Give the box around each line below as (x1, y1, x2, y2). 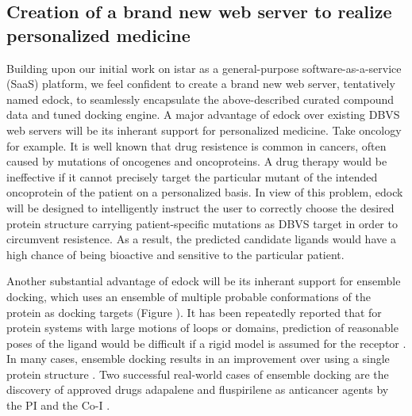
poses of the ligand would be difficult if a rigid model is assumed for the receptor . (6, 334, 406, 351)
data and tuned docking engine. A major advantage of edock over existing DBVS (6, 106, 400, 123)
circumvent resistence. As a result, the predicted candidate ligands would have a (6, 231, 396, 247)
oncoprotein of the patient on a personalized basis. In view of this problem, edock (6, 184, 403, 200)
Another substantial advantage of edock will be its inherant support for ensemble (6, 273, 401, 289)
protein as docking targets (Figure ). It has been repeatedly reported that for (6, 303, 382, 320)
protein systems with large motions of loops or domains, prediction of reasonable (6, 319, 399, 336)
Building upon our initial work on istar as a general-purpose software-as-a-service (6, 59, 402, 76)
